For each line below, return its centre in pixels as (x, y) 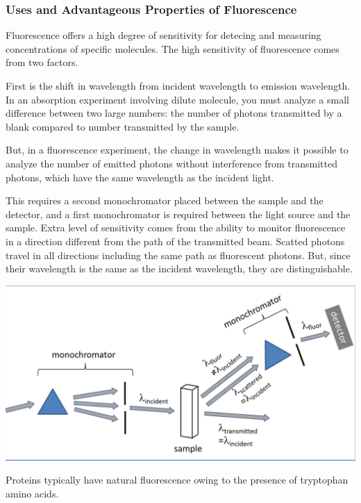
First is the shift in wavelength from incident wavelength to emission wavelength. (178, 85)
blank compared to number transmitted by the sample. (123, 126)
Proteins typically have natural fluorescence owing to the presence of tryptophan (177, 480)
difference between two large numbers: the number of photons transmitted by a (174, 113)
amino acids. (32, 493)
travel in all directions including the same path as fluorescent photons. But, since (178, 255)
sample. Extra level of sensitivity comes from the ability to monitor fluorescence (176, 228)
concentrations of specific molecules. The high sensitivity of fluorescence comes (173, 48)
